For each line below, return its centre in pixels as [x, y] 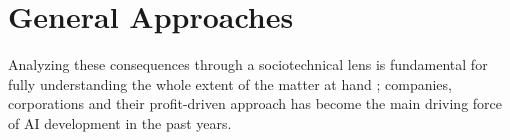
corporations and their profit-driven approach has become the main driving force [255, 103]
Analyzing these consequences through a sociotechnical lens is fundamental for [248, 64]
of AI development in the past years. [120, 122]
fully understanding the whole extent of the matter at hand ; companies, [230, 83]
